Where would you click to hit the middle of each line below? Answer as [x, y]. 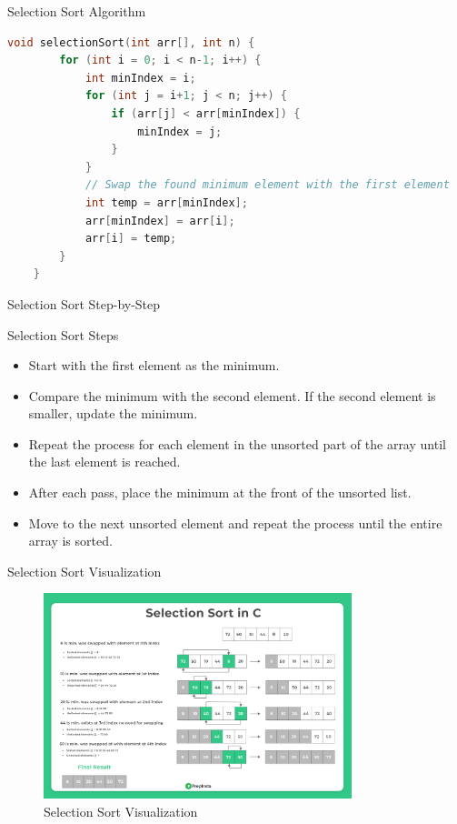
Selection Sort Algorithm [77, 11]
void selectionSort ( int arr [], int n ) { [131, 42]
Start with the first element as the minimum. [154, 365]
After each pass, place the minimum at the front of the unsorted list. [220, 492]
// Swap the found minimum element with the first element [267, 185]
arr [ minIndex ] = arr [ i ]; [160, 221]
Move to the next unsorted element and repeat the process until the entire [235, 523]
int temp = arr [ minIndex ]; [166, 202]
